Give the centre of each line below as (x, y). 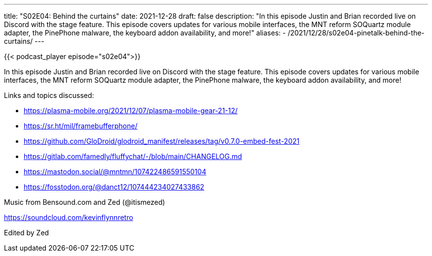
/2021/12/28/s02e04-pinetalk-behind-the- (356, 33)
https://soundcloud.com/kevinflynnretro (69, 217)
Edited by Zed (27, 233)
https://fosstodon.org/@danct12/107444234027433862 (114, 187)
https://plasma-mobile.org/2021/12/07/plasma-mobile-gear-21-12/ (131, 111)
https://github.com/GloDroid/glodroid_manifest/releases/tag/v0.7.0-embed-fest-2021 (162, 141)
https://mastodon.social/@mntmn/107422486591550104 (115, 172)
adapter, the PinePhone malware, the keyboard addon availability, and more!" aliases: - (145, 33)
